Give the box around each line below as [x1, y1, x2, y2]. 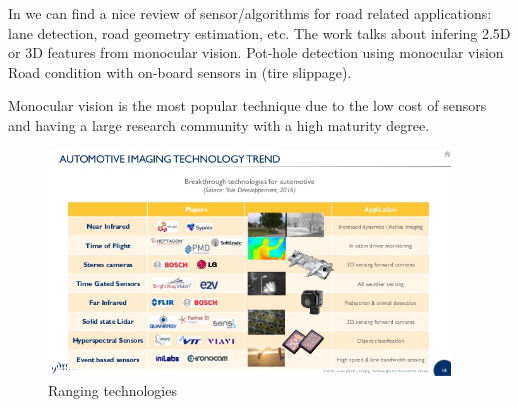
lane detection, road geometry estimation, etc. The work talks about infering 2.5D [8, 22, 511, 43]
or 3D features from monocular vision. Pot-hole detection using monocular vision [8, 42, 504, 63]
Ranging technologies [48, 379, 177, 400]
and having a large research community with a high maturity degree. [8, 114, 430, 135]
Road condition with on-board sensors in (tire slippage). [8, 61, 352, 82]
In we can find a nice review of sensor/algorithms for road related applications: [8, 3, 492, 23]
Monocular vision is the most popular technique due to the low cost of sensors [8, 95, 487, 116]
